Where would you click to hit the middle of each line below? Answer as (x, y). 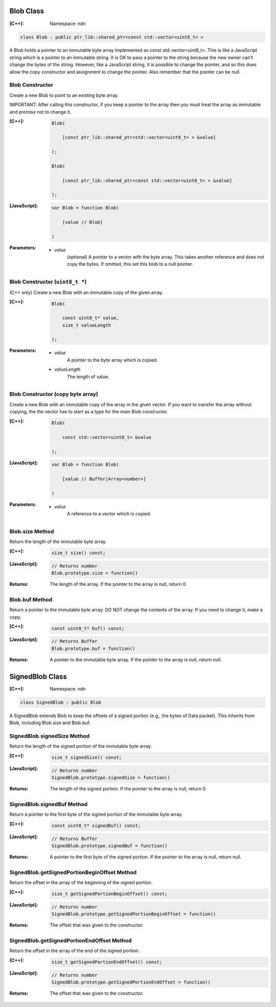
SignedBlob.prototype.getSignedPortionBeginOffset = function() (134, 914)
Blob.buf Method (31, 600)
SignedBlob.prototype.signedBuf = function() (110, 846)
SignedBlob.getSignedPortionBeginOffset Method (73, 872)
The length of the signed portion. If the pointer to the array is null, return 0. (128, 789)
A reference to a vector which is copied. (109, 514)
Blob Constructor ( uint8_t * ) (48, 282)
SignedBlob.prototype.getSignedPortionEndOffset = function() (131, 982)
